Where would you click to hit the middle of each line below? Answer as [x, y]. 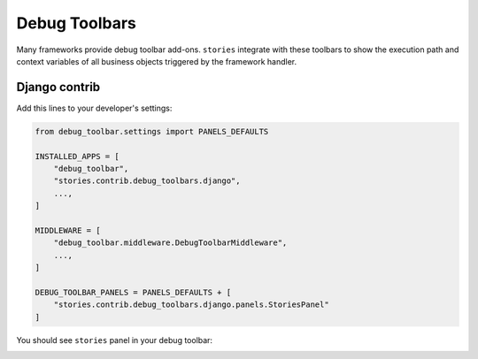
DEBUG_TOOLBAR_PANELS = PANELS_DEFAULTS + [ [133, 292]
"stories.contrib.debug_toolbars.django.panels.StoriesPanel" [191, 305]
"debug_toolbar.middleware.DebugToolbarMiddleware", [170, 243]
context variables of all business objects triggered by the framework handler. [156, 61]
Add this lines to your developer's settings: [94, 108]
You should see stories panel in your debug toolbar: [114, 340]
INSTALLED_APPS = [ [77, 156]
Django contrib [58, 87]
